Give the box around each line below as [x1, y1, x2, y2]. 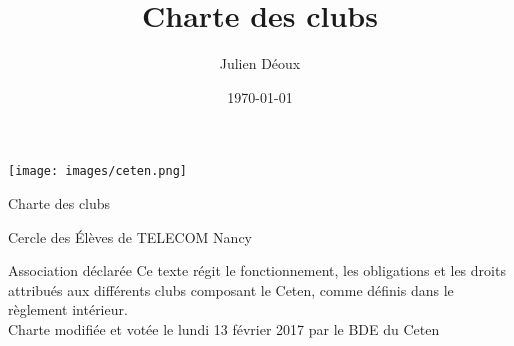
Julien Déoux [219, 53, 301, 74]
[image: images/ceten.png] [8, 164, 187, 179]
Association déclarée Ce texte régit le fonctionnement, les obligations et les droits [8, 260, 506, 281]
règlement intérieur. [8, 299, 128, 320]
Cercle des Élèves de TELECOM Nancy [8, 226, 252, 247]
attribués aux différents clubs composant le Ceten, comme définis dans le [8, 279, 454, 300]
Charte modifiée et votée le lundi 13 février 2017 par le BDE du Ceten [8, 318, 440, 339]
